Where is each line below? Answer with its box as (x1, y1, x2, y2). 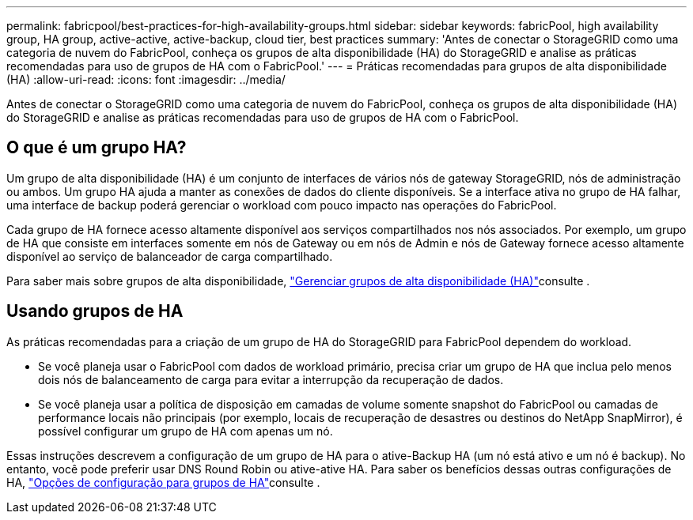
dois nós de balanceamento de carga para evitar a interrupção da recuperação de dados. (38, 372, 504, 386)
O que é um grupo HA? (6, 138, 187, 158)
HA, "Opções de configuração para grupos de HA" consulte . (6, 475, 320, 489)
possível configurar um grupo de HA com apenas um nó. (38, 424, 333, 438)
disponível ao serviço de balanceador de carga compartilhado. (6, 249, 333, 263)
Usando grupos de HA (6, 301, 184, 322)
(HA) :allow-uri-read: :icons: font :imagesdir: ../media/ (6, 73, 286, 86)
